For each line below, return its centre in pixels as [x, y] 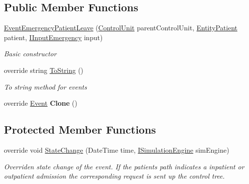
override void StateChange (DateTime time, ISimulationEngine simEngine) [117, 149]
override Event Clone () [41, 103]
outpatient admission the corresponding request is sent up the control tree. [114, 176]
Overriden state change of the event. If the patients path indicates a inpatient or [124, 166]
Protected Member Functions [80, 129]
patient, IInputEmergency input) [53, 37]
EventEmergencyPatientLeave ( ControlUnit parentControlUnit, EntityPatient [121, 28]
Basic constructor [30, 54]
